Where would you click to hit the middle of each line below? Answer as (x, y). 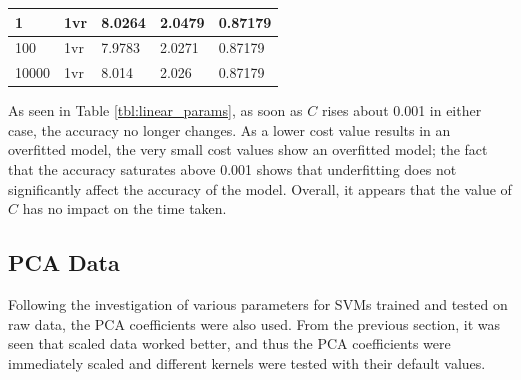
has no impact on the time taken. (124, 208)
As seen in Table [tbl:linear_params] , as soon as (155, 110)
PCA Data (64, 262)
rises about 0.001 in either (401, 110)
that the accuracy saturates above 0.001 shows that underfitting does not (232, 169)
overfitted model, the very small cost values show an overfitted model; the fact (248, 149)
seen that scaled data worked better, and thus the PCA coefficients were (229, 343)
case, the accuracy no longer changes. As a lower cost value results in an (229, 129)
